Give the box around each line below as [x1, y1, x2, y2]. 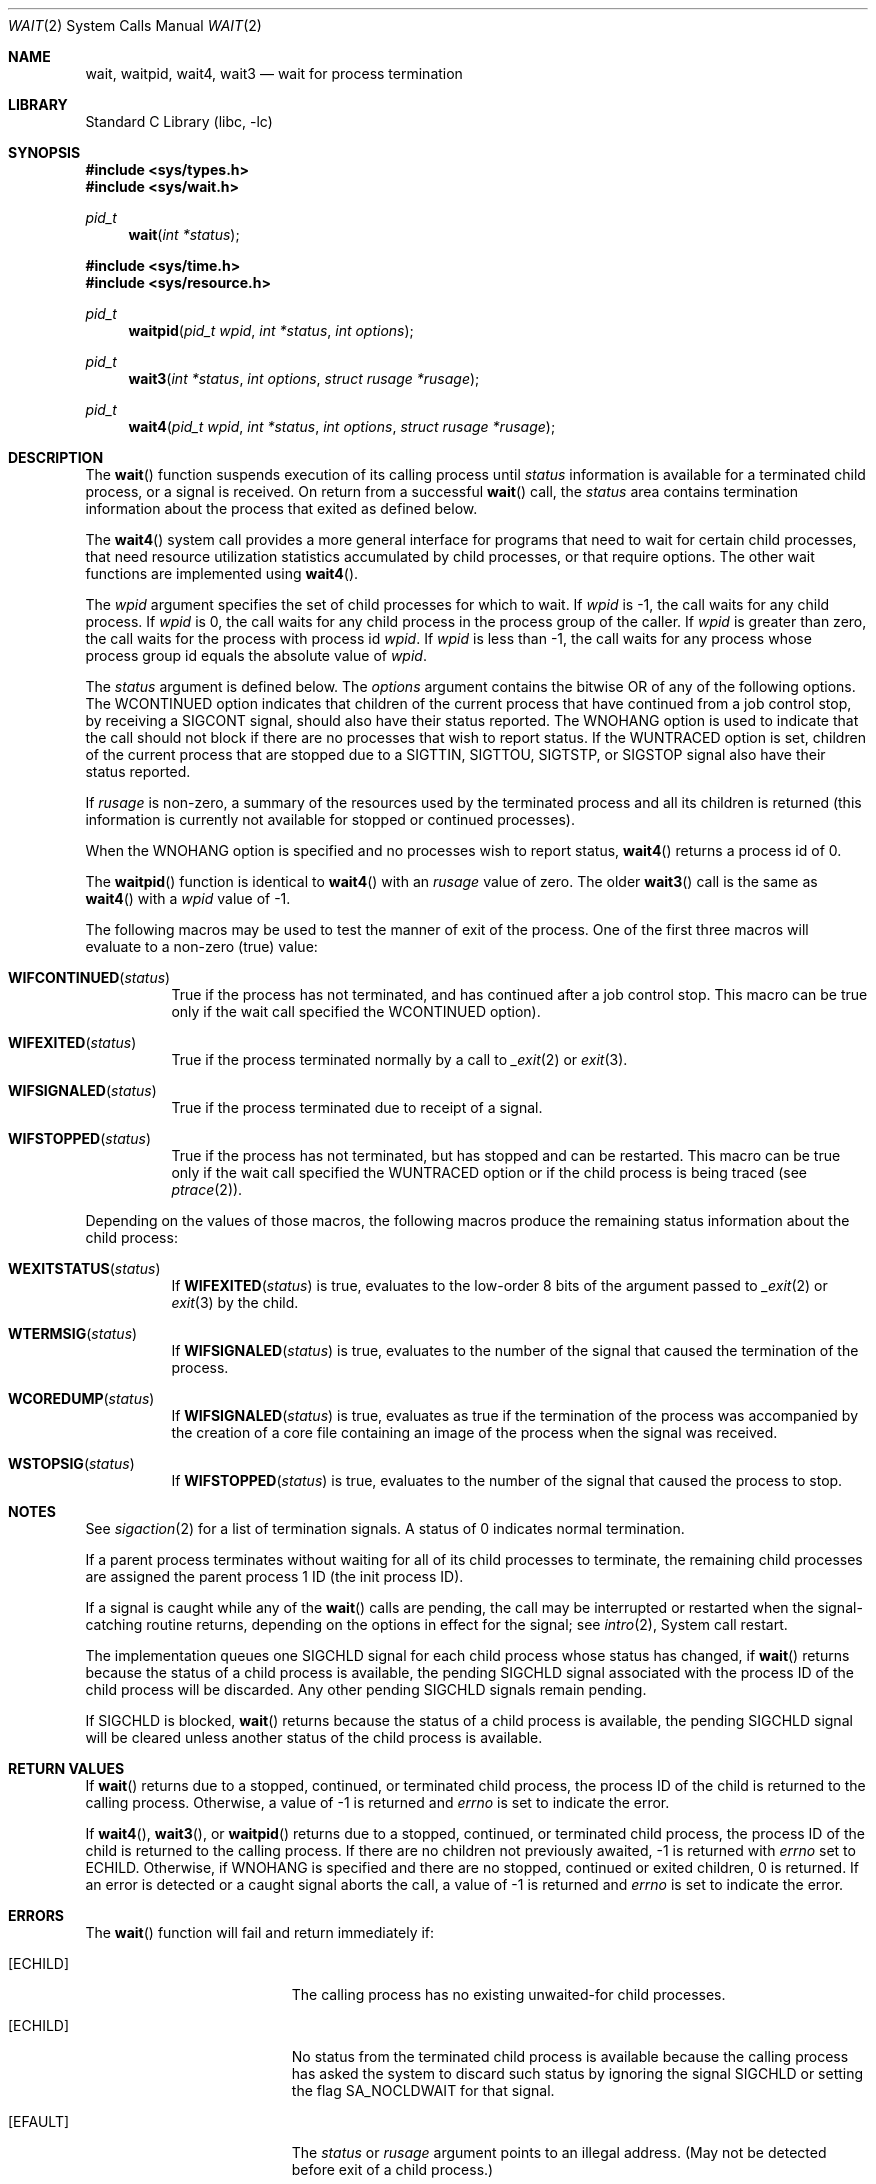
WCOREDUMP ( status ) [8, 1390, 155, 1407]
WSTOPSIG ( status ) [8, 1455, 135, 1472]
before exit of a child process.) [291, 2161, 494, 2178]
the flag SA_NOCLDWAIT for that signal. [291, 2082, 555, 2099]
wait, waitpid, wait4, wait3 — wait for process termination [85, 65, 463, 82]
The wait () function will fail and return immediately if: [85, 1924, 435, 1941]
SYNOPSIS [8, 144, 81, 161]
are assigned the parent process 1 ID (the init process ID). [85, 1568, 464, 1585]
